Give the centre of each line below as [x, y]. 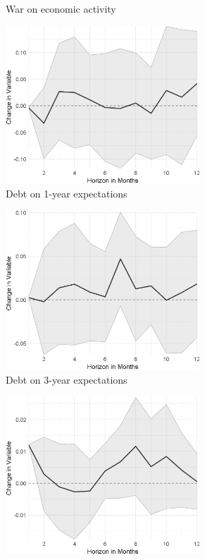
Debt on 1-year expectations [67, 193]
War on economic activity [61, 8]
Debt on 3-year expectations [67, 379]
